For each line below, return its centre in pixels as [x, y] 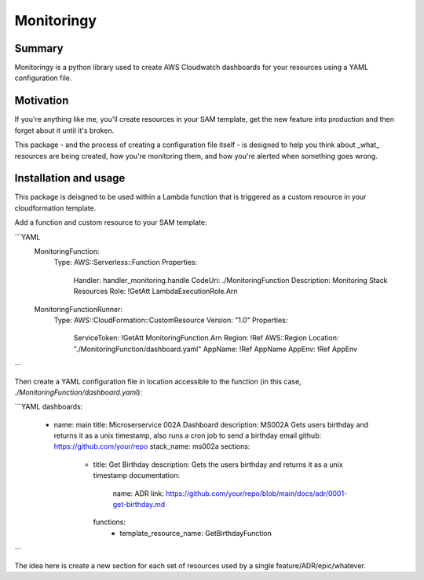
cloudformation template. [55, 207]
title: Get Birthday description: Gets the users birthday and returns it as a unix [218, 464]
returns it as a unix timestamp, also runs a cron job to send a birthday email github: [188, 435]
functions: [109, 522]
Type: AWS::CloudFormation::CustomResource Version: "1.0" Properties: [171, 320]
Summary [39, 48]
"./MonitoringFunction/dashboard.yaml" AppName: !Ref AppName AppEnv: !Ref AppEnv [215, 349]
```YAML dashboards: [49, 407]
